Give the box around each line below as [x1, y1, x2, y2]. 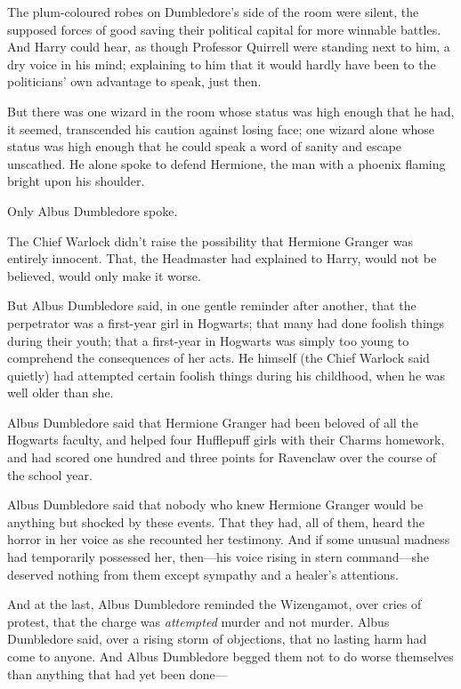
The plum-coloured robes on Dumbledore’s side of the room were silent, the [7, 3, 419, 20]
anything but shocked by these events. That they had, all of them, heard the [7, 512, 425, 531]
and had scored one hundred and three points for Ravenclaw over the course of [7, 448, 437, 467]
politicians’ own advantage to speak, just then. [7, 72, 262, 91]
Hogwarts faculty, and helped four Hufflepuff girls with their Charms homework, [7, 430, 445, 449]
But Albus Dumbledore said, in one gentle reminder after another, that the [7, 296, 417, 315]
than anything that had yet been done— [7, 664, 228, 683]
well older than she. [7, 383, 114, 402]
